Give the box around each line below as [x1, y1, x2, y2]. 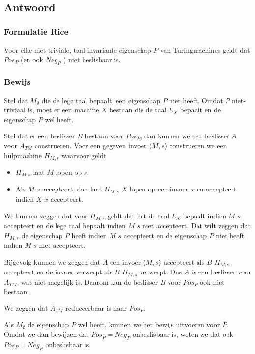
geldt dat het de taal [107, 210, 170, 220]
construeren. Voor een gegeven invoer [34, 140, 147, 150]
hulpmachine [4, 150, 42, 160]
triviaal [4, 105, 26, 115]
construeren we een [170, 140, 227, 150]
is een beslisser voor [192, 267, 251, 277]
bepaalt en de [180, 105, 221, 115]
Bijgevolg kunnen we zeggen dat [4, 256, 101, 267]
